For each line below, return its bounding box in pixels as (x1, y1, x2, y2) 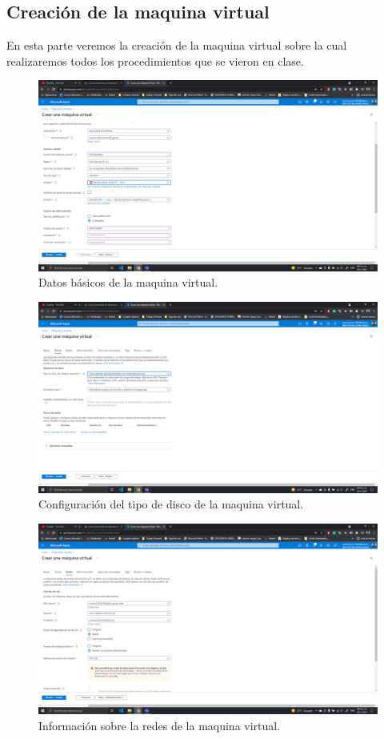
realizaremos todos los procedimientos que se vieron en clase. (6, 52, 304, 69)
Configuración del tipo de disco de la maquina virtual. (38, 496, 304, 512)
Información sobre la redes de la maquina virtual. (38, 717, 281, 733)
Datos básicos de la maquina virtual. (38, 274, 218, 291)
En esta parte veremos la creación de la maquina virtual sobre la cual (6, 37, 347, 54)
